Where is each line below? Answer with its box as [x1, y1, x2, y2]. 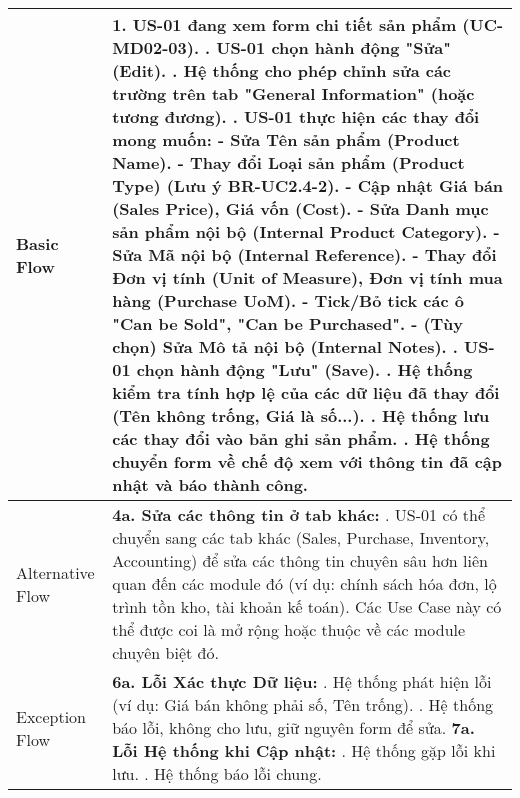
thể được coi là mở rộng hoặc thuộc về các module [112, 618, 466, 641]
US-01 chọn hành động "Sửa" [216, 36, 451, 59]
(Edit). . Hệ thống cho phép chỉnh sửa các [112, 59, 452, 82]
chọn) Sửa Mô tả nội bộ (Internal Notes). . [112, 335, 458, 358]
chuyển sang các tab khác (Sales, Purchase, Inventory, [112, 526, 490, 549]
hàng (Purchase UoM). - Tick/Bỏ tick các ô [112, 289, 464, 312]
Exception [16, 704, 87, 728]
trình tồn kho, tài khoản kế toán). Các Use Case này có [112, 595, 502, 618]
